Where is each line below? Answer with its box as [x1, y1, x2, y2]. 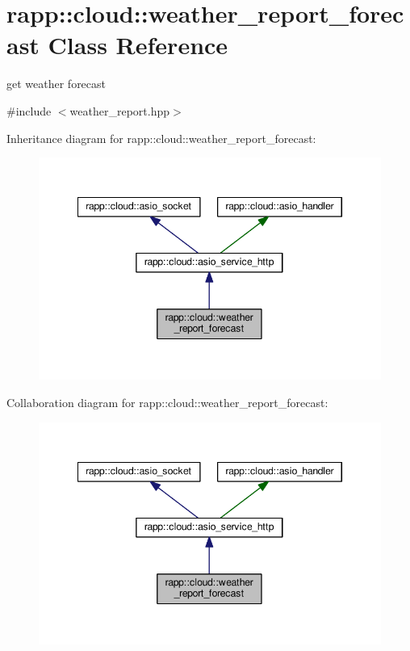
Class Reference [48, 28, 228, 61]
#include [6, 102, 52, 119]
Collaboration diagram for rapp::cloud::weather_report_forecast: [6, 394, 328, 411]
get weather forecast [6, 75, 107, 92]
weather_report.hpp [69, 102, 169, 119]
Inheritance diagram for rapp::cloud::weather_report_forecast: [6, 129, 316, 146]
